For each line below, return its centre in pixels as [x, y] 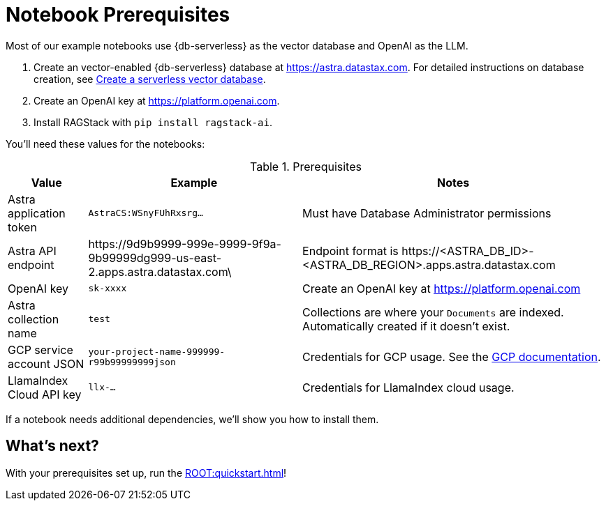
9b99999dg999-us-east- [155, 258]
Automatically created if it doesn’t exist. [406, 326]
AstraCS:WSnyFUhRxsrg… [146, 213]
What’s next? [52, 446]
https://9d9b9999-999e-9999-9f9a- [185, 244]
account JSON [46, 363]
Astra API [32, 251]
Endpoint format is [350, 251]
